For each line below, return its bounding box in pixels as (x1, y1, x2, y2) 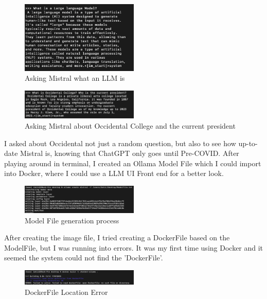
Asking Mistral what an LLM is (25, 73, 125, 83)
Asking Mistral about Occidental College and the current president (25, 120, 236, 131)
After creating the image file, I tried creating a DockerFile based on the (4, 232, 230, 243)
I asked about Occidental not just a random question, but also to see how (4, 137, 236, 148)
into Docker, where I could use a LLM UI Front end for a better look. (4, 168, 224, 179)
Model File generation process (25, 215, 119, 225)
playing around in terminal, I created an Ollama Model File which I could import (4, 157, 261, 168)
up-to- (238, 137, 258, 148)
